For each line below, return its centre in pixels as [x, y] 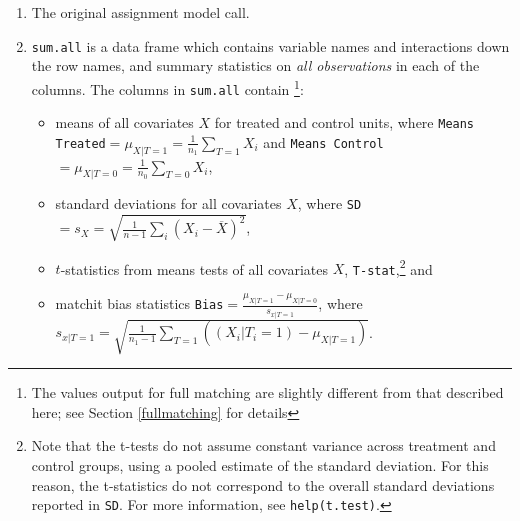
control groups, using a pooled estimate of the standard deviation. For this [260, 464]
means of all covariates [124, 122]
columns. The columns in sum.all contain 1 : [167, 87]
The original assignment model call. [140, 12]
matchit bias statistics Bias [139, 303]
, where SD [329, 203]
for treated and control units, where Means [344, 122]
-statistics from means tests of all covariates [194, 268]
